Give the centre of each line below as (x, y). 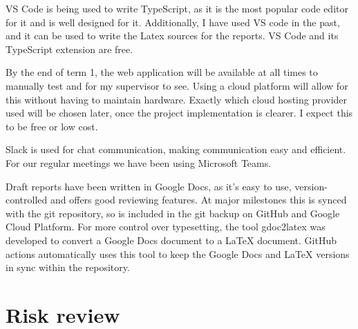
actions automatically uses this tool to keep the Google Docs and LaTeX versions (178, 253)
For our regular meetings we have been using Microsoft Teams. (139, 162)
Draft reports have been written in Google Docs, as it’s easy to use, (149, 186)
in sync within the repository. (68, 267)
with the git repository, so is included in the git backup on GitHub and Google (173, 213)
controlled (27, 200)
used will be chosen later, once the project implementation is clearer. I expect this (179, 113)
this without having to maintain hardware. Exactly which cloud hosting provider (177, 99)
